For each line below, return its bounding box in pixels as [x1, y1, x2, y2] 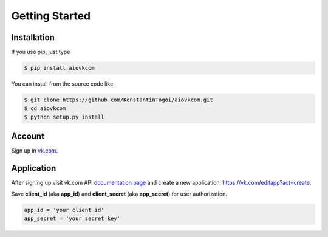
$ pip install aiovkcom [24, 64, 95, 72]
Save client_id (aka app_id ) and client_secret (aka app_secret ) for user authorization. [11, 190, 228, 197]
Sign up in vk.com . [11, 147, 58, 154]
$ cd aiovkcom [24, 105, 66, 112]
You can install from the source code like [11, 80, 114, 88]
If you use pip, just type [11, 49, 70, 56]
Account [11, 131, 45, 142]
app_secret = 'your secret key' [24, 215, 121, 222]
